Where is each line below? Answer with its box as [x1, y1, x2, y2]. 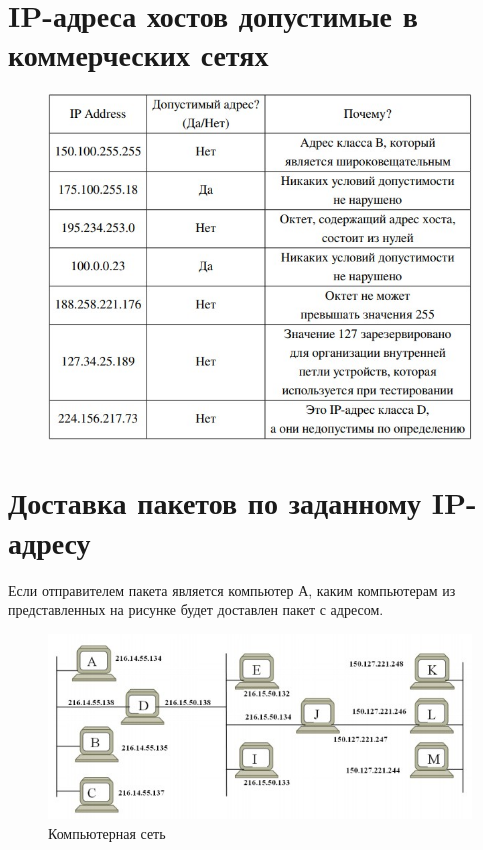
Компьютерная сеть [48, 822, 166, 843]
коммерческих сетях [8, 34, 269, 75]
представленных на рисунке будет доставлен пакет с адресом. [8, 599, 384, 620]
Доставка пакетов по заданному [8, 482, 421, 523]
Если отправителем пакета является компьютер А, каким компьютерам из [8, 579, 456, 600]
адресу [8, 521, 91, 562]
